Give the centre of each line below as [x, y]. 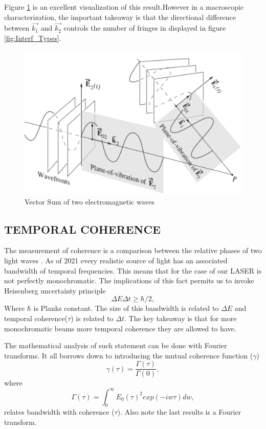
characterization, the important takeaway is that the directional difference [120, 17]
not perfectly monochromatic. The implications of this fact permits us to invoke [129, 280]
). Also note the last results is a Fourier [179, 412]
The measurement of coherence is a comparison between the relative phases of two [133, 250]
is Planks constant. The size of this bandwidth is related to [126, 308]
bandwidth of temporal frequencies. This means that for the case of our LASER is [133, 270]
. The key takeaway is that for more [180, 318]
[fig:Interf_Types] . [33, 38]
